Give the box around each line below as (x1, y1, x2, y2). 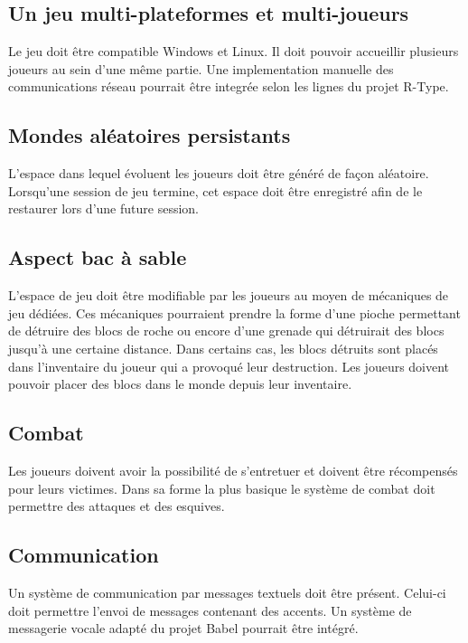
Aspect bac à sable (8, 243, 187, 271)
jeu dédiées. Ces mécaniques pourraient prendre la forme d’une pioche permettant (8, 303, 461, 322)
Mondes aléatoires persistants (8, 121, 291, 149)
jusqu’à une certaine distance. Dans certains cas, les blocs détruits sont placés (8, 338, 438, 357)
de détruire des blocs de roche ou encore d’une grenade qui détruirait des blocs (8, 321, 445, 340)
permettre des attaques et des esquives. (8, 496, 225, 515)
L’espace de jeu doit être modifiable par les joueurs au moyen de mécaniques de (8, 286, 449, 305)
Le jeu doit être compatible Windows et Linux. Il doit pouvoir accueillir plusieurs (8, 42, 459, 61)
